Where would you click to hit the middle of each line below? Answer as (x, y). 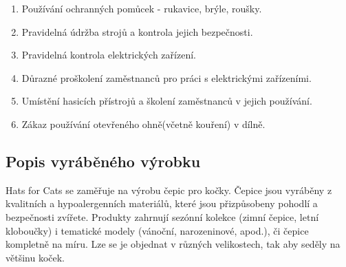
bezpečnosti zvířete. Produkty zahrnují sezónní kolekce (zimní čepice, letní (162, 216)
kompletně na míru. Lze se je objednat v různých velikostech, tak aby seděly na (173, 244)
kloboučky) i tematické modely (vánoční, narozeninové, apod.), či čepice (157, 230)
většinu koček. (35, 257)
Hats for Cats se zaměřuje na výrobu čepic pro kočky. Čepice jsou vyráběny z (169, 190)
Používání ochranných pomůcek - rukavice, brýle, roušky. (142, 8)
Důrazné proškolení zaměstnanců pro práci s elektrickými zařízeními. (166, 77)
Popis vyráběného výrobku (103, 161)
